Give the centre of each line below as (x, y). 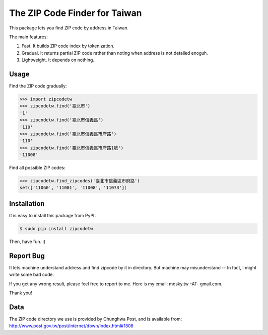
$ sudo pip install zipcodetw (56, 228)
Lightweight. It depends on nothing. (58, 60)
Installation (27, 204)
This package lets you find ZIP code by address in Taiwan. (69, 28)
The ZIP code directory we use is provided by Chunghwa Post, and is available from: (96, 319)
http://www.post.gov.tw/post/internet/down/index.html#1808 (71, 326)
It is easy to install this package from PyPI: (53, 215)
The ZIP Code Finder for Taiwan (75, 13)
